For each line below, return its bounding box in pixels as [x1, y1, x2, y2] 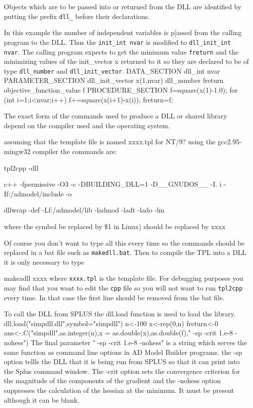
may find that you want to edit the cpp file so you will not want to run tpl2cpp [4, 283, 243, 293]
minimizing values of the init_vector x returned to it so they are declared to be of [4, 56, 249, 66]
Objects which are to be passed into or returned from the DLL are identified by [4, 1, 242, 11]
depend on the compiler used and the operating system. [4, 120, 170, 130]
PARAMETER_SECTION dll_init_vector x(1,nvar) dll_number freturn [4, 75, 224, 85]
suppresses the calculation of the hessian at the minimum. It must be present [4, 385, 234, 395]
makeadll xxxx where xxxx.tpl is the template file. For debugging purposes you [4, 273, 243, 283]
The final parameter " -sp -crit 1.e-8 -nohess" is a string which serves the [31, 337, 247, 348]
